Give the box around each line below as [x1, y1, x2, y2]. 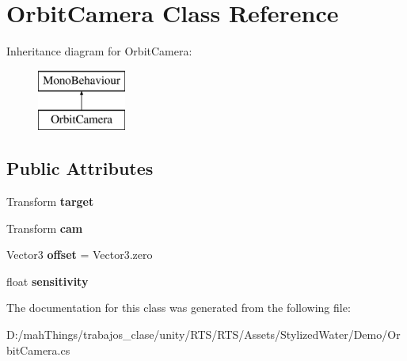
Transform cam [6, 219, 83, 236]
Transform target [6, 193, 94, 210]
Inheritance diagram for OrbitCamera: [6, 43, 192, 59]
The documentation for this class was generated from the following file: [6, 299, 351, 316]
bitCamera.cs [6, 341, 70, 358]
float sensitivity [6, 272, 89, 289]
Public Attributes [6, 156, 154, 180]
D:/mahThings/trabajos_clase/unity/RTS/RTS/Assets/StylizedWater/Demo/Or [6, 326, 401, 343]
